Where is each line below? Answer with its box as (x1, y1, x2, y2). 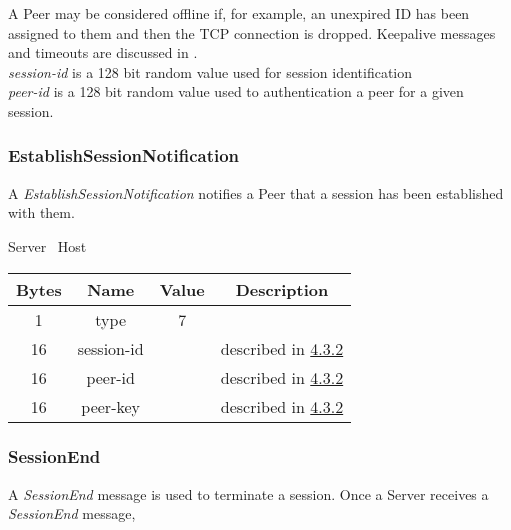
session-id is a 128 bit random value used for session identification (8, 61, 413, 82)
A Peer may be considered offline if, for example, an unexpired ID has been (8, 3, 470, 23)
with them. (8, 202, 75, 223)
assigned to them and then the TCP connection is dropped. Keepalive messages (8, 22, 496, 43)
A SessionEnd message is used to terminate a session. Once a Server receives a (8, 483, 489, 504)
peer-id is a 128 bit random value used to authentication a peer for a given (8, 81, 464, 102)
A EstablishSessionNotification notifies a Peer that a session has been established (8, 182, 504, 203)
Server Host (8, 235, 87, 256)
